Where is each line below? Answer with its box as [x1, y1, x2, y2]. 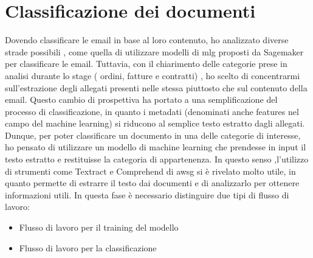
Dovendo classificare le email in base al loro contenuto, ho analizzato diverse [5, 33, 289, 46]
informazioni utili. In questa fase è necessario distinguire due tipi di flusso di [5, 188, 289, 201]
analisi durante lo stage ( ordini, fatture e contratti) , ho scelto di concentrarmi [5, 69, 300, 82]
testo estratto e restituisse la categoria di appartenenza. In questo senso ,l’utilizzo [5, 153, 309, 166]
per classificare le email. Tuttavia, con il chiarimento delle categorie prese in [5, 57, 287, 70]
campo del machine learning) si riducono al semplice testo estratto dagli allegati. [5, 117, 305, 130]
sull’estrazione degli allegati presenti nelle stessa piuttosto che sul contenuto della [5, 81, 308, 94]
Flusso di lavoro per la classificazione [19, 241, 157, 254]
